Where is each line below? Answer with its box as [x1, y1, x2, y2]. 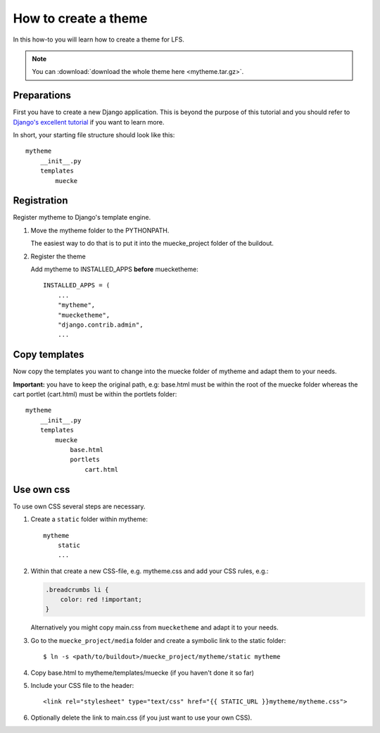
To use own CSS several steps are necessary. [13, 502, 146, 510]
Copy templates [13, 349, 84, 361]
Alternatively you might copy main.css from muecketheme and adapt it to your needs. [30, 623, 279, 632]
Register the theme [30, 252, 86, 261]
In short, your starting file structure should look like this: [13, 131, 175, 139]
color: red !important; [60, 596, 142, 603]
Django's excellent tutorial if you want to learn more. [13, 118, 165, 126]
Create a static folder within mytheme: [30, 515, 148, 524]
